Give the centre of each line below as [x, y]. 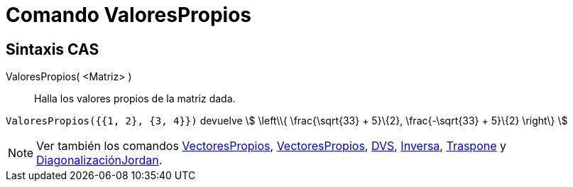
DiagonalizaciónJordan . [99, 160]
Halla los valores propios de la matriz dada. [135, 99]
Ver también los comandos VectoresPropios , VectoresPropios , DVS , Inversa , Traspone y [271, 146]
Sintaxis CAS [53, 49]
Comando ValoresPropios [129, 15]
